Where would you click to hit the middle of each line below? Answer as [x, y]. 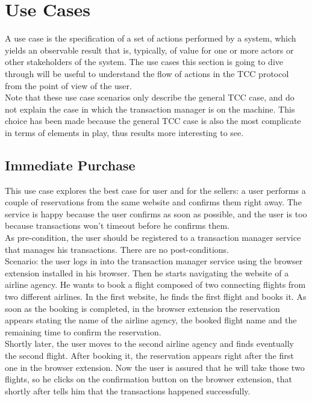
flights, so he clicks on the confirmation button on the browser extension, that [148, 379]
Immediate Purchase [70, 165]
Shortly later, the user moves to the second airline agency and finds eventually [149, 343]
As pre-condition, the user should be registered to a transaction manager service [153, 238]
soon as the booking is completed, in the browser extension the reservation [142, 308]
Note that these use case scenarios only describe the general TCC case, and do [150, 97]
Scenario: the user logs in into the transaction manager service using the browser [154, 261]
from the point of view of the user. [68, 85]
